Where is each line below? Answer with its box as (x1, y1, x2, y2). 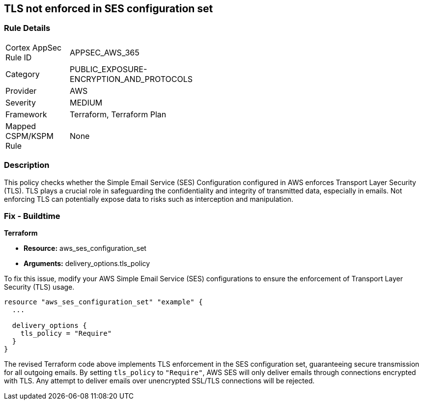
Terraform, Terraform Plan (70, 109, 167, 119)
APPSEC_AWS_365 (70, 47, 140, 57)
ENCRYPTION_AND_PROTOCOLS (70, 74, 193, 84)
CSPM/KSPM (5, 131, 54, 141)
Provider (5, 85, 37, 96)
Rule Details (4, 23, 51, 33)
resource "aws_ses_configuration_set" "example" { (4, 298, 203, 306)
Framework (5, 109, 47, 119)
